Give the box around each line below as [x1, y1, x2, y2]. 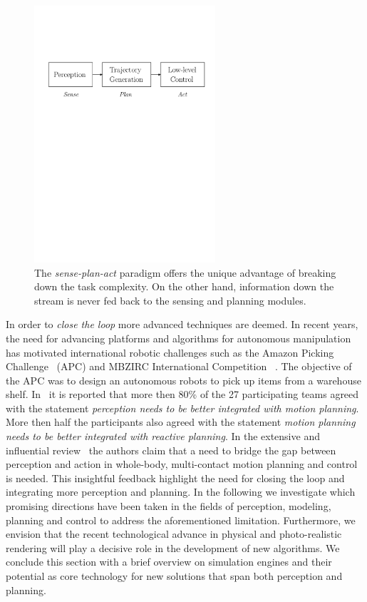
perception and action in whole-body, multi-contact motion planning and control [6, 456, 358, 471]
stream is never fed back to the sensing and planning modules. [34, 292, 306, 307]
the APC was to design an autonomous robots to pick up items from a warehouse [6, 372, 361, 387]
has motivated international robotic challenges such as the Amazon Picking [6, 345, 334, 359]
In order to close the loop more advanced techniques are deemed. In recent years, [6, 317, 358, 332]
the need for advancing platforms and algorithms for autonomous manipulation [6, 330, 351, 345]
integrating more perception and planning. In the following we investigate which [6, 484, 356, 499]
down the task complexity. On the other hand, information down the [34, 279, 334, 294]
